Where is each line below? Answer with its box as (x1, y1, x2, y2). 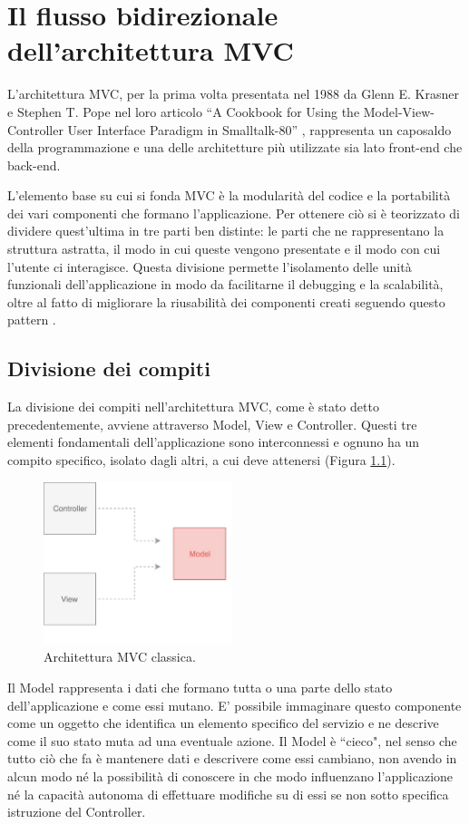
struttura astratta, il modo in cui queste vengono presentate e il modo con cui (7, 239, 441, 258)
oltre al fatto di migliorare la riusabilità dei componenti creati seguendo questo (7, 292, 445, 311)
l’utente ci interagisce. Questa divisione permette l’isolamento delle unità (7, 257, 412, 276)
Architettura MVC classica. (44, 647, 196, 666)
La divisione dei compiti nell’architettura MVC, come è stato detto (7, 397, 379, 416)
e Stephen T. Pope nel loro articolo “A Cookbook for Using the (7, 102, 360, 121)
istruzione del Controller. (7, 802, 146, 821)
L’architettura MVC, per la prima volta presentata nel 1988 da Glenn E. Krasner (7, 84, 459, 103)
